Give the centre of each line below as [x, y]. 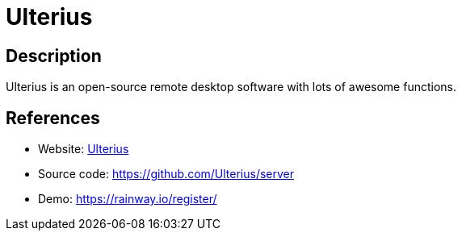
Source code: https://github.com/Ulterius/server [166, 174]
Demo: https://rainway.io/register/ [128, 199]
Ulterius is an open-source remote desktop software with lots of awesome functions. [231, 87]
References [53, 118]
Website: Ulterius [84, 149]
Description [54, 56]
